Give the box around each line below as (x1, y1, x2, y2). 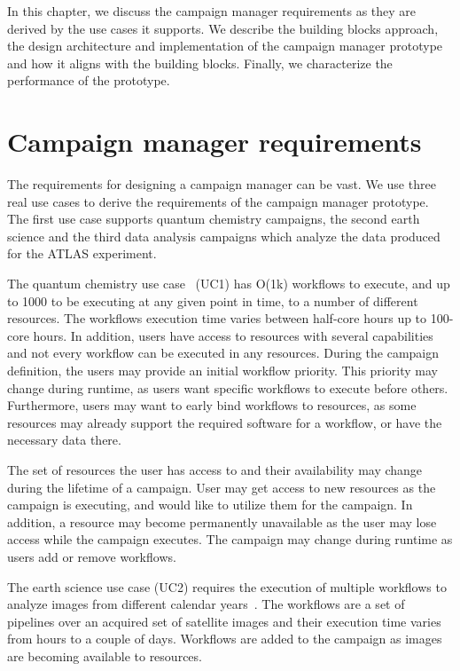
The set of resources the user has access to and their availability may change (7, 461, 423, 478)
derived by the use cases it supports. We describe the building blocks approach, (7, 19, 439, 37)
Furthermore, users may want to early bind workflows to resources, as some (7, 396, 417, 414)
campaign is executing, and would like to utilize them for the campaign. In (7, 495, 413, 514)
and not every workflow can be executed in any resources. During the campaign (7, 343, 440, 362)
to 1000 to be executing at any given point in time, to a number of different (7, 291, 418, 310)
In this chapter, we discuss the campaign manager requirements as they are (7, 2, 417, 20)
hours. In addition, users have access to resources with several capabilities (33, 326, 433, 344)
